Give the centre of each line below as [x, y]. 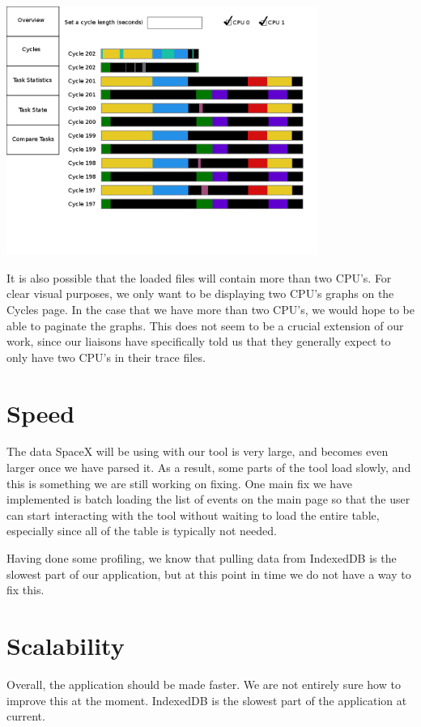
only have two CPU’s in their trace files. [106, 357]
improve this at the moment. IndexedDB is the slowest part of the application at [207, 700]
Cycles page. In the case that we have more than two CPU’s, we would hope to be [210, 309]
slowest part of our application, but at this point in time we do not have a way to [209, 574]
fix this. [26, 590]
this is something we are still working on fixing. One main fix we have [179, 483]
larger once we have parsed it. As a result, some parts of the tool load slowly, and [209, 468]
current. [26, 716]
